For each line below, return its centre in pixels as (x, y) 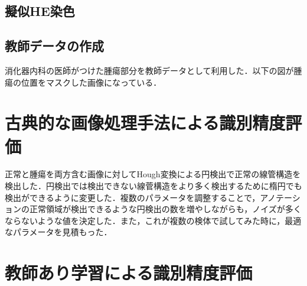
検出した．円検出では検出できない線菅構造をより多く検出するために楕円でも (153, 186)
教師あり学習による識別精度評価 (129, 273)
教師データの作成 (54, 46)
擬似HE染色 (40, 11)
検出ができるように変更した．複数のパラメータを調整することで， (133, 197)
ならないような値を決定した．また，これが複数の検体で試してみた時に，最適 (153, 220)
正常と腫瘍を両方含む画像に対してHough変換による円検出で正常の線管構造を (153, 174)
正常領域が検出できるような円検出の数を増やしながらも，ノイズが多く (165, 209)
